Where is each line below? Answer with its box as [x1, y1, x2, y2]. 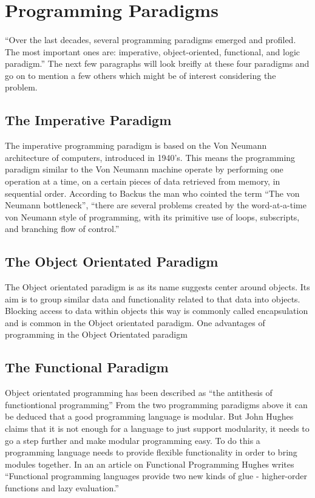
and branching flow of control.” [5, 222, 120, 235]
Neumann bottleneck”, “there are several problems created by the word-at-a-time [5, 199, 307, 211]
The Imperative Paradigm [5, 111, 172, 129]
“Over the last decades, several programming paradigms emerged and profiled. [5, 33, 296, 46]
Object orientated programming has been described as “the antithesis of [5, 386, 273, 399]
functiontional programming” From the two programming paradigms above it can [5, 398, 308, 411]
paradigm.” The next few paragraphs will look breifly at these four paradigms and [5, 57, 310, 70]
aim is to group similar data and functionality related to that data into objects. [5, 292, 300, 305]
